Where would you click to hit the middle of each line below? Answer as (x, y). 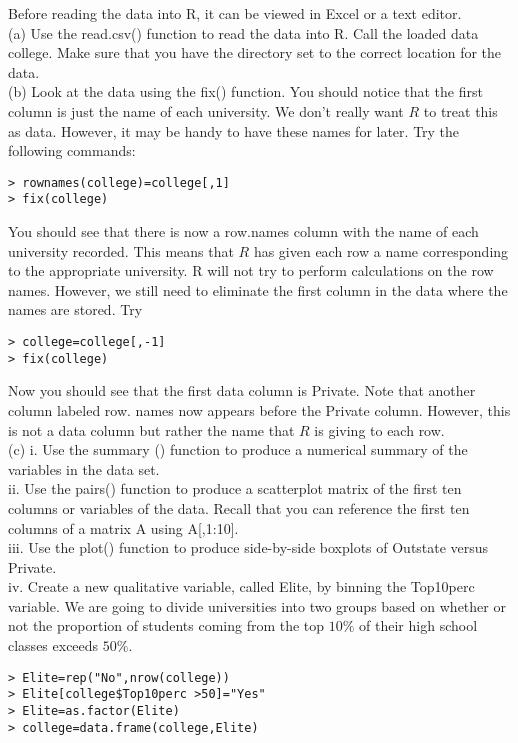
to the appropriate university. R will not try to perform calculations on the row (251, 270)
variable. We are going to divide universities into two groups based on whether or (257, 605)
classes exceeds (53, 645)
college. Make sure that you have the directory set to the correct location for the (255, 52)
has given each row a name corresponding (381, 250)
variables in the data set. (84, 468)
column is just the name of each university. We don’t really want (206, 110)
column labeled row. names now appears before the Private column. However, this (259, 409)
